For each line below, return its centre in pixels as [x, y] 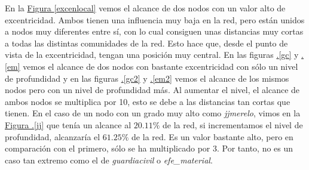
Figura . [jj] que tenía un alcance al [68, 124]
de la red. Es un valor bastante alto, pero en [212, 136]
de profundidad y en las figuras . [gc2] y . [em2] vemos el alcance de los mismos [147, 78]
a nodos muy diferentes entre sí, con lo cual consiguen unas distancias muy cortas [154, 31]
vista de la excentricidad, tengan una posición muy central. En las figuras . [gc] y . [154, 55]
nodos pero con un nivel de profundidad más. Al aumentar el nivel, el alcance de [152, 90]
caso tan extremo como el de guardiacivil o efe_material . [109, 160]
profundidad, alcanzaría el [53, 136]
